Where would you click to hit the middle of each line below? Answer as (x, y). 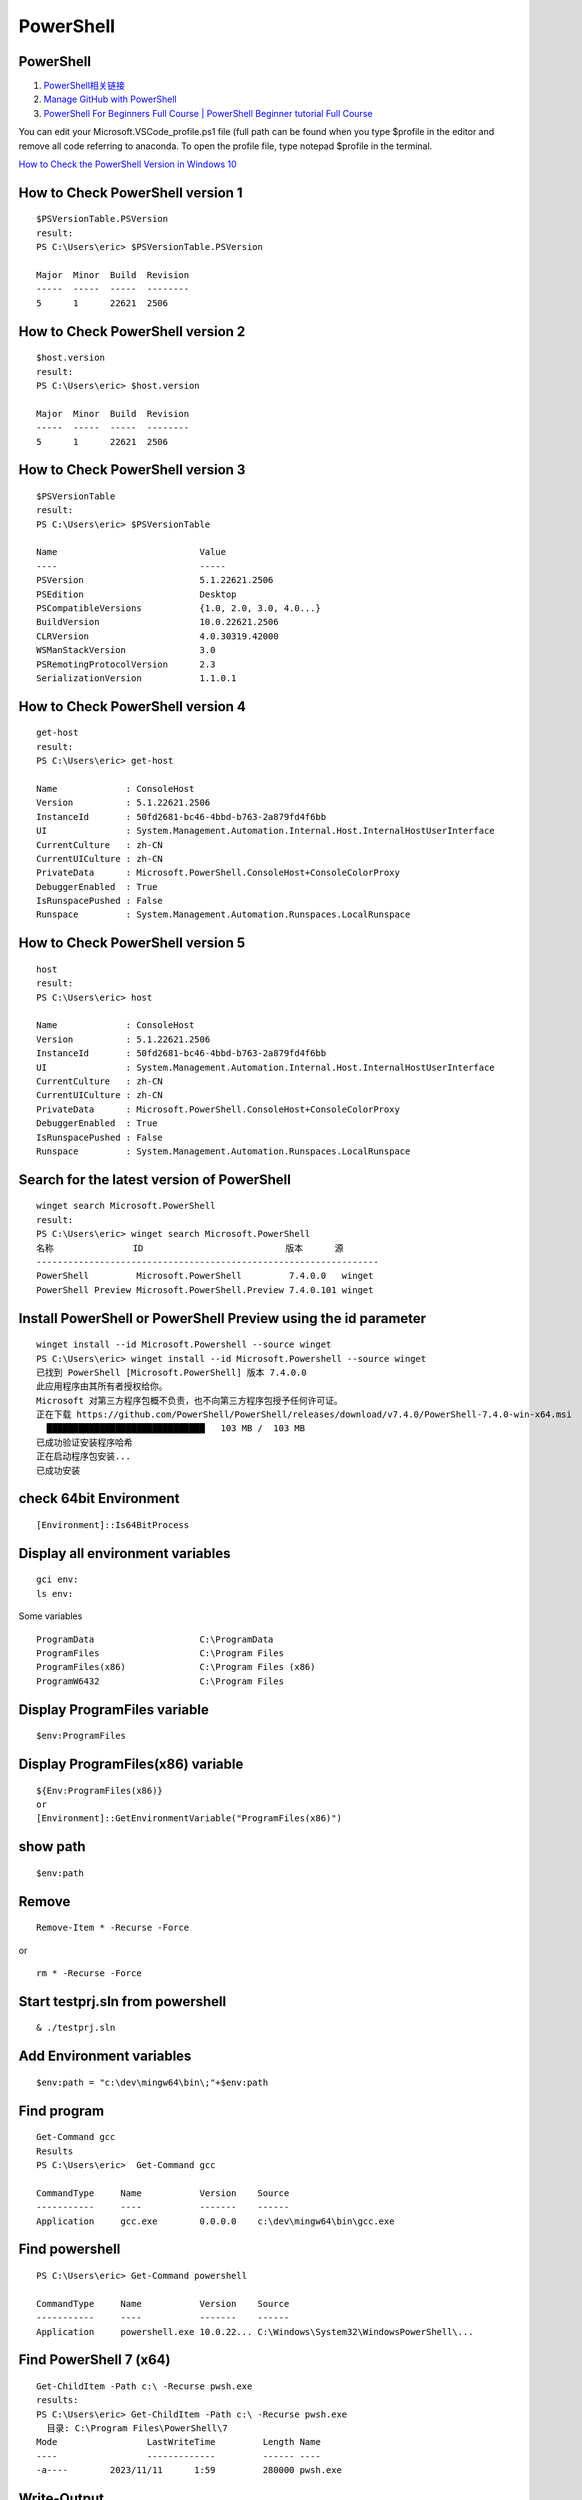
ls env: (55, 1593)
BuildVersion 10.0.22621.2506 (157, 622)
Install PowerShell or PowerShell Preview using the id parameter (222, 1318)
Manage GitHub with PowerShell (110, 99)
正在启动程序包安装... (84, 1456)
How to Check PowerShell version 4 (132, 706)
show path (52, 1846)
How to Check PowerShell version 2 (132, 331)
